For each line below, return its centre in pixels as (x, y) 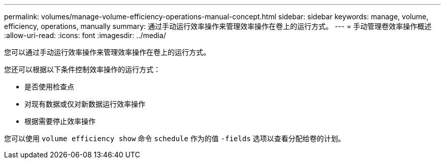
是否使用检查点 (49, 87)
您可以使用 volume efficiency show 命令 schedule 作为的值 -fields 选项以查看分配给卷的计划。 (175, 138)
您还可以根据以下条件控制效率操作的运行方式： (82, 69)
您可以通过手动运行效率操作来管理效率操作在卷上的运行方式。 (107, 52)
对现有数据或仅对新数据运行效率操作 (85, 104)
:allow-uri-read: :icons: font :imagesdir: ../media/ (85, 35)
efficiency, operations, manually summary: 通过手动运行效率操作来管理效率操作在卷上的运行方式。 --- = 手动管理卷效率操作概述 (218, 26)
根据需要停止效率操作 (60, 121)
